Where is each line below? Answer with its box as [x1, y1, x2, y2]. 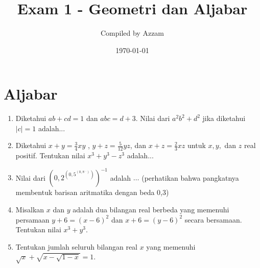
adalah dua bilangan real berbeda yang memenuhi [73, 204, 229, 214]
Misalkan [15, 204, 44, 214]
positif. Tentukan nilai [15, 150, 85, 161]
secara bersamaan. [184, 214, 242, 225]
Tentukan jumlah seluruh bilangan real [15, 241, 138, 252]
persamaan [15, 214, 50, 225]
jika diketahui [202, 113, 246, 124]
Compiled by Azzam [100, 28, 164, 38]
